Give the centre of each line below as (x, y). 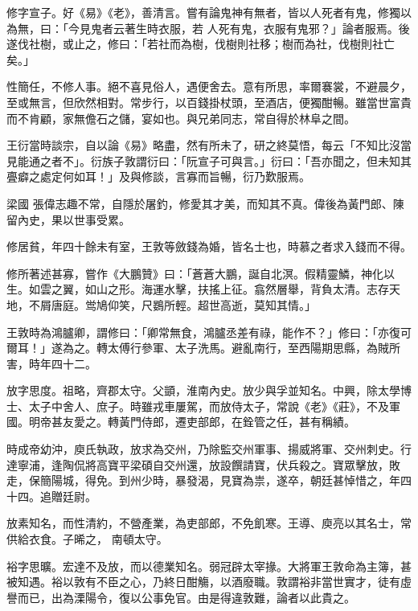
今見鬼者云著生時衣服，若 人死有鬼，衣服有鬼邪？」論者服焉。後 (239, 28)
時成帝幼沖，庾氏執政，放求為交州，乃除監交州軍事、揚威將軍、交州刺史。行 (209, 449)
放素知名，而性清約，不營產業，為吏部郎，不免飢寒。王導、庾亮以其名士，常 (209, 523)
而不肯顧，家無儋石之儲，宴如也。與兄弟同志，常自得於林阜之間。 (181, 118)
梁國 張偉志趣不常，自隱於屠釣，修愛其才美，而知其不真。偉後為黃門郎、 (200, 203)
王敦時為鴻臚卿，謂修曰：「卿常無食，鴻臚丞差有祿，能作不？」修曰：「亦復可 (209, 332)
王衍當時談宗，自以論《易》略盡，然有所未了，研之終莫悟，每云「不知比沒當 (209, 145)
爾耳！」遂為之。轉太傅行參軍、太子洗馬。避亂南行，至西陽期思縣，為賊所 (203, 348)
